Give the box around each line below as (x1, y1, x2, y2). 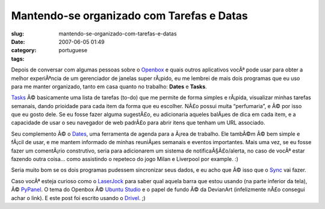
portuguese (58, 47, 87, 54)
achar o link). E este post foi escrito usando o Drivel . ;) (11, 194, 146, 201)
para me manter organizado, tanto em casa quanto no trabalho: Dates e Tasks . (11, 83, 207, 90)
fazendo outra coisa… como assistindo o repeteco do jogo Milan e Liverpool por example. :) (11, 156, 239, 163)
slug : (11, 30, 24, 37)
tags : (11, 55, 25, 62)
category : (11, 47, 37, 54)
